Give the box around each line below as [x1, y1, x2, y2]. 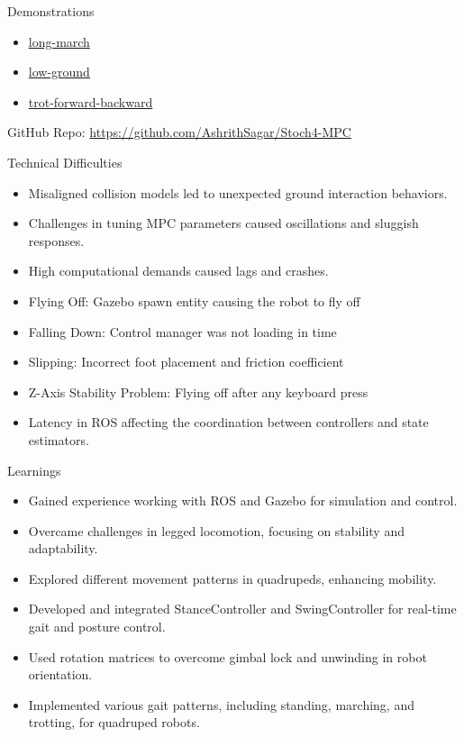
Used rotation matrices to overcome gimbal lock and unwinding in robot [28, 647, 427, 666]
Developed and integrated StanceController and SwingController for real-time [28, 599, 457, 618]
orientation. [28, 665, 93, 684]
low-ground [28, 62, 90, 81]
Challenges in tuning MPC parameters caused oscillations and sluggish [28, 214, 419, 232]
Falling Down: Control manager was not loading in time [28, 322, 337, 341]
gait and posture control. [28, 617, 166, 636]
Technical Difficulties [7, 152, 123, 171]
